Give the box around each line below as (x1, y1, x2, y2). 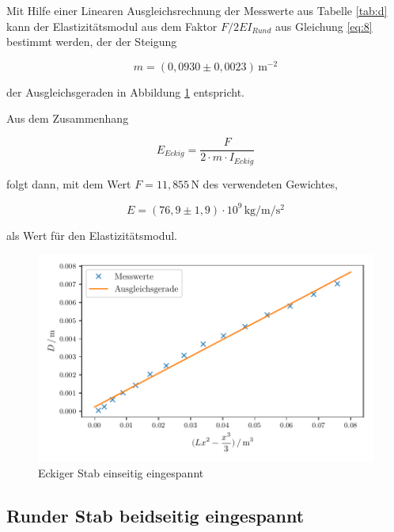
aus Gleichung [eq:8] (275, 17, 373, 34)
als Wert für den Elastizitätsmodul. (6, 226, 177, 243)
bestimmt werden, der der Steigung (6, 33, 177, 50)
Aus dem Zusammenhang (6, 110, 129, 127)
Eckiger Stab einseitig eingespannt (38, 464, 204, 481)
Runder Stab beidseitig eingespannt (6, 503, 305, 527)
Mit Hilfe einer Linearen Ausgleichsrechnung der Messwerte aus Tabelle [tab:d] (6, 2, 388, 18)
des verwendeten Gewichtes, (203, 175, 338, 192)
